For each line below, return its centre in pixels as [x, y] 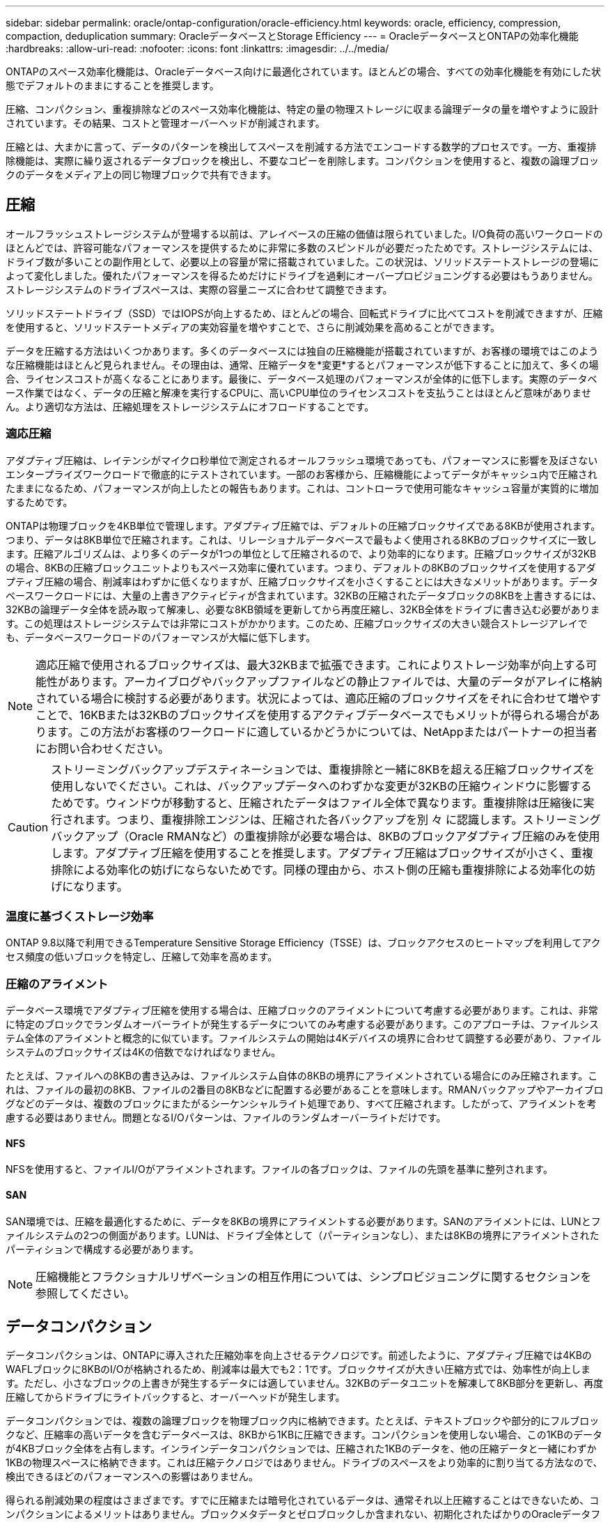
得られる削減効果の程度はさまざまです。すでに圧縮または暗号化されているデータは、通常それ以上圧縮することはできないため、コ [303, 1500]
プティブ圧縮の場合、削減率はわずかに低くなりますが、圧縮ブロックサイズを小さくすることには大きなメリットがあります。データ [302, 581]
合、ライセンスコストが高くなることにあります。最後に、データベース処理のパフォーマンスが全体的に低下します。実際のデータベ [302, 378]
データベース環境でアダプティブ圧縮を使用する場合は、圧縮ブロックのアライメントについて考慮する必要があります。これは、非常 [302, 1010]
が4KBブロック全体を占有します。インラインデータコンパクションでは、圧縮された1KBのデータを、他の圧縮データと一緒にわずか [301, 1449]
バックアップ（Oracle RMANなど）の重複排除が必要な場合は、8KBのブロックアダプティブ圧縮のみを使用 [326, 836]
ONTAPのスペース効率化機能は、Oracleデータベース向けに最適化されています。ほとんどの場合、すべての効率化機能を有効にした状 [303, 71]
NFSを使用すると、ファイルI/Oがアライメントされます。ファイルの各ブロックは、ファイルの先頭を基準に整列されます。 [279, 1169]
